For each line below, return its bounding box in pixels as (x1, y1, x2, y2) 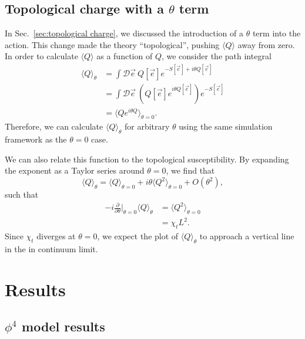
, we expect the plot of (97, 230, 179, 242)
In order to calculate (5, 50, 78, 62)
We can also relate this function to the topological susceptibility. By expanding (5, 152, 289, 165)
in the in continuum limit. (5, 243, 98, 255)
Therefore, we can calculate (5, 120, 103, 133)
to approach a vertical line (199, 230, 294, 242)
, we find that (166, 164, 215, 177)
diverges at (36, 230, 76, 242)
